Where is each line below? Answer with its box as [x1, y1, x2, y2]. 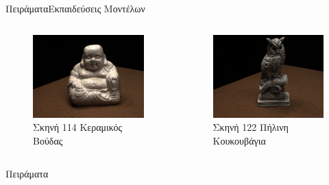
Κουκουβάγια [212, 133, 266, 147]
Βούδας [33, 133, 63, 147]
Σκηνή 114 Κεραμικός [33, 120, 123, 134]
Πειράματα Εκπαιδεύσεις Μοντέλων [5, 1, 145, 15]
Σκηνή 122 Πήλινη [212, 120, 289, 134]
